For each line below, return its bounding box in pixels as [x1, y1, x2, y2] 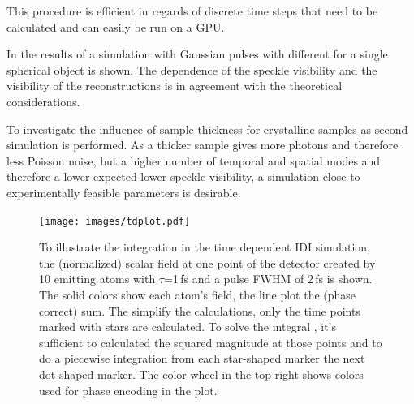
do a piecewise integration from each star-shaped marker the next [39, 350, 365, 367]
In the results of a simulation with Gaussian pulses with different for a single [6, 45, 388, 62]
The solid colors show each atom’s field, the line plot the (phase [39, 286, 356, 303]
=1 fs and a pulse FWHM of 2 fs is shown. [163, 270, 373, 287]
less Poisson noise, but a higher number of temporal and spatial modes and [6, 152, 381, 169]
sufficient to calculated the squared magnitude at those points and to [39, 333, 382, 350]
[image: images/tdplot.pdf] [39, 215, 191, 227]
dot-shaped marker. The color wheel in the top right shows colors [39, 365, 364, 382]
